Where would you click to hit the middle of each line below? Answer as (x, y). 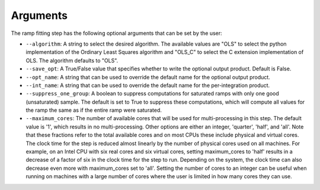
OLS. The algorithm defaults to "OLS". (72, 60)
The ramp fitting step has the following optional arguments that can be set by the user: (116, 33)
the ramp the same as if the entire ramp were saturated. (94, 110)
